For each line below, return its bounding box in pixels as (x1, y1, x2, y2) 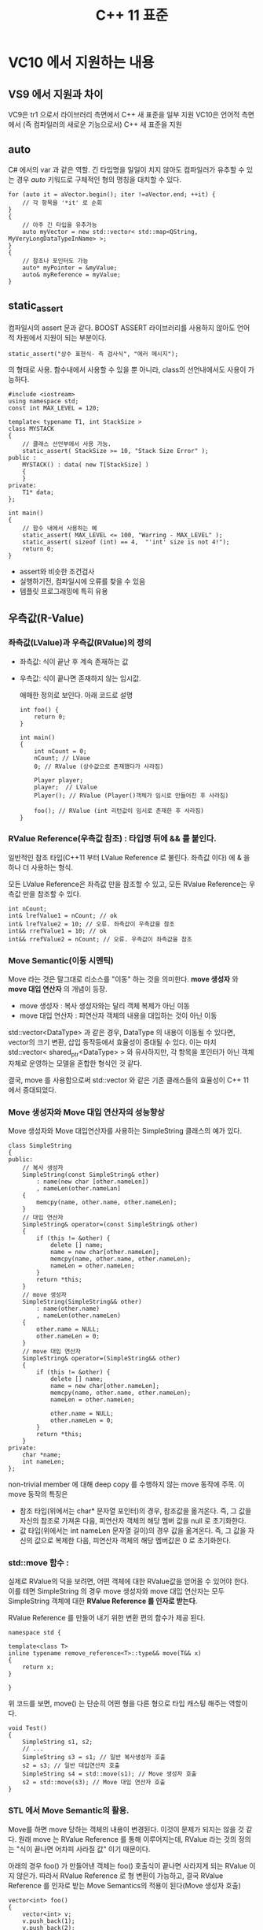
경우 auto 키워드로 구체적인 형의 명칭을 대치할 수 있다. (16, 174, 182, 184)
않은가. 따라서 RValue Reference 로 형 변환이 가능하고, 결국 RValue (16, 1871, 224, 1880)
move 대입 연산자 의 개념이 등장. (8, 985, 108, 994)
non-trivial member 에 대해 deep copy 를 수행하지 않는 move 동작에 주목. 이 (8, 1479, 245, 1489)
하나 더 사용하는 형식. (8, 863, 73, 872)
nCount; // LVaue (34, 754, 90, 762)
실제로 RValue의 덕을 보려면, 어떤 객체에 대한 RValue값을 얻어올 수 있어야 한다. (8, 1576, 249, 1587)
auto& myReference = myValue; (22, 270, 122, 279)
